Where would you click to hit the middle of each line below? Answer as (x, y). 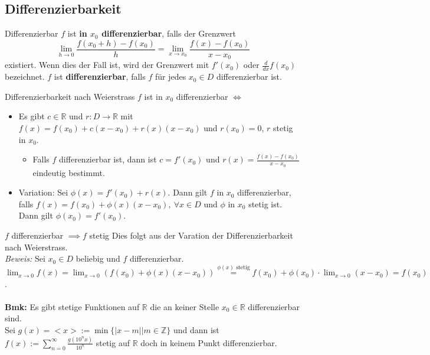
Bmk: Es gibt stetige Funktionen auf (72, 306)
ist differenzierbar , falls (100, 76)
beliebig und (98, 258)
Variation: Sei (43, 192)
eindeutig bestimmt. (69, 172)
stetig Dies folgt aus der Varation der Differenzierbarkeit (191, 235)
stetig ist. (265, 203)
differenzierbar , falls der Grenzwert (169, 33)
